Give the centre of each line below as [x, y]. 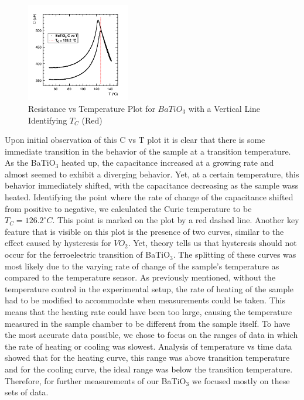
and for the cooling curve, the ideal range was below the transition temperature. [149, 369]
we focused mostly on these [241, 380]
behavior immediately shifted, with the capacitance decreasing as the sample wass [152, 185]
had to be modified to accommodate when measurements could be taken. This [145, 300]
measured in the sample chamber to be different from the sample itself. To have [148, 323]
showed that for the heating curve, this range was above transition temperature [147, 358]
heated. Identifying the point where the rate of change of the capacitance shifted [149, 197]
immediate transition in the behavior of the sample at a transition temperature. [148, 151]
